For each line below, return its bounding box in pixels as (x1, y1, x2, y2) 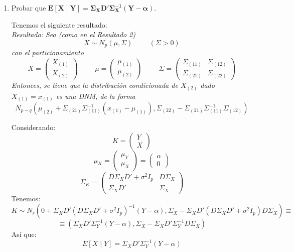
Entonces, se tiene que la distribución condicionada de (11, 79, 178, 90)
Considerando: (11, 122, 56, 133)
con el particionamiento (11, 47, 84, 58)
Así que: (11, 229, 37, 239)
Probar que (11, 3, 46, 13)
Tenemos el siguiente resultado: (11, 19, 107, 30)
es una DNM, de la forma (56, 90, 135, 101)
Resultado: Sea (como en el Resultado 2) (11, 29, 136, 40)
